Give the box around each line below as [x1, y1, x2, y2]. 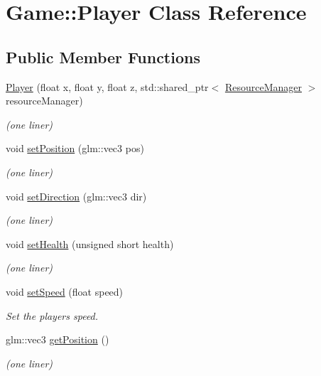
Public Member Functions [6, 45, 200, 68]
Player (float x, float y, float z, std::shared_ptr [6, 79, 209, 94]
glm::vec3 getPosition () [6, 332, 109, 347]
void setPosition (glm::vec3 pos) [6, 141, 144, 156]
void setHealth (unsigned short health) [6, 236, 174, 251]
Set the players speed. [6, 308, 99, 323]
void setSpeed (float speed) [6, 284, 124, 299]
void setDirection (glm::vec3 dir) [6, 188, 147, 203]
